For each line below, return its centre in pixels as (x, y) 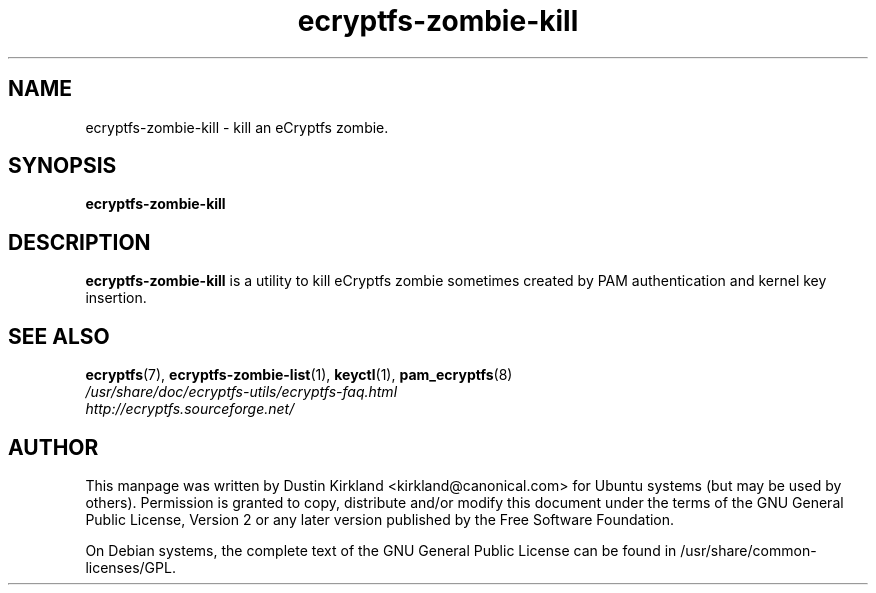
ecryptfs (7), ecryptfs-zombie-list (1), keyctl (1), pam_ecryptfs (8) (299, 375)
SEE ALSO (59, 336)
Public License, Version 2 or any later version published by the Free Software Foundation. (380, 519)
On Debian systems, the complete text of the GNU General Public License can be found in (381, 550)
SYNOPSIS (62, 166)
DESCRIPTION (79, 242)
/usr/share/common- (748, 550)
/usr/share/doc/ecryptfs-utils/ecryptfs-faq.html (241, 392)
